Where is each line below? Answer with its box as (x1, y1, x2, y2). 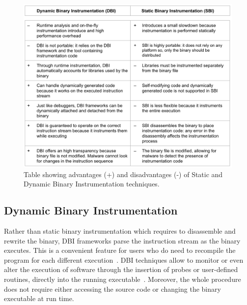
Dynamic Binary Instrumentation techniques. (24, 179, 160, 189)
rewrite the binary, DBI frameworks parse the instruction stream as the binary (4, 235, 241, 245)
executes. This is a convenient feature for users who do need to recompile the (4, 245, 236, 255)
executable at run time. (4, 293, 74, 304)
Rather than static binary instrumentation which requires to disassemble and (4, 226, 236, 236)
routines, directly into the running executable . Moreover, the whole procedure (4, 274, 241, 284)
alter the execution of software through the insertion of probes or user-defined (4, 264, 238, 274)
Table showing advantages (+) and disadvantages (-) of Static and (24, 169, 223, 179)
